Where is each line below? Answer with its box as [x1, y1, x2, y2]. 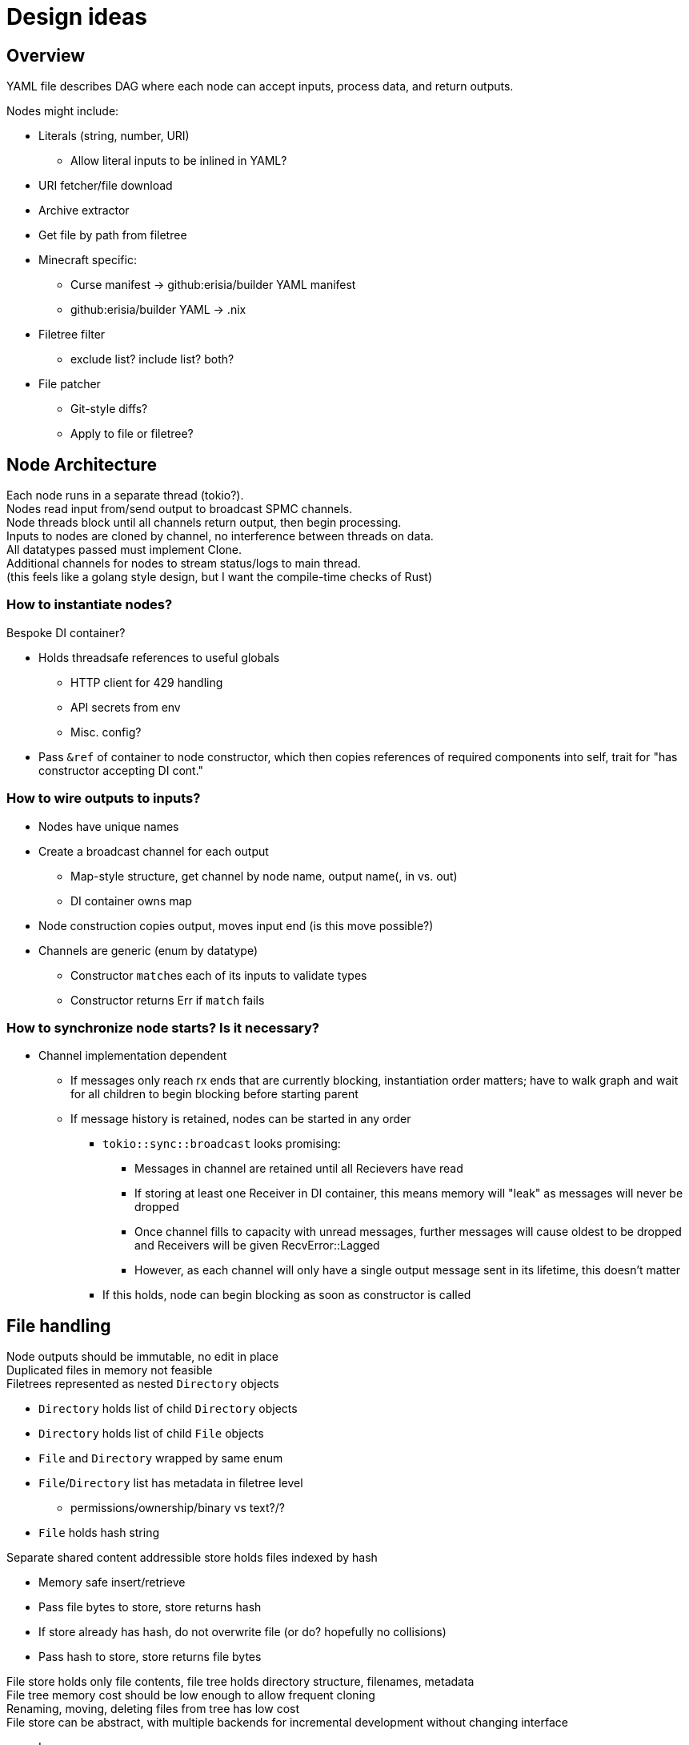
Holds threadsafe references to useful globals [38, 650, 280, 664]
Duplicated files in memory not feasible [6, 1363, 213, 1378]
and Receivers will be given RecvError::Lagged [134, 1238, 380, 1253]
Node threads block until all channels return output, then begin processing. [6, 515, 402, 530]
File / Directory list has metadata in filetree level [38, 1476, 303, 1490]
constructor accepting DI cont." [38, 763, 204, 777]
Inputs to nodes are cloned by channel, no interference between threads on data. [6, 529, 434, 544]
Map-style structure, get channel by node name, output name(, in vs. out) [70, 868, 458, 883]
